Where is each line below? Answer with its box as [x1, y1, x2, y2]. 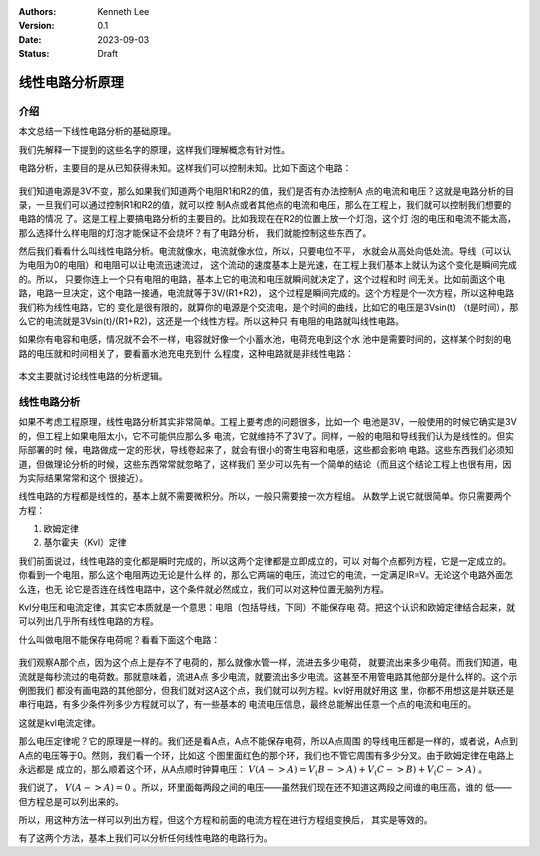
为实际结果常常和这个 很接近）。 [18, 471, 149, 484]
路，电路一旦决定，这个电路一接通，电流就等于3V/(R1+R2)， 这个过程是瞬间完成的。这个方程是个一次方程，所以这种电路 [18, 287, 515, 299]
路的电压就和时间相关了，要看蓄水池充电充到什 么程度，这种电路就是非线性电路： [18, 347, 354, 359]
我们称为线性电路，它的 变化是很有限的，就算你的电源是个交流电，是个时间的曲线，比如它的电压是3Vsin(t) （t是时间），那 [18, 301, 519, 313]
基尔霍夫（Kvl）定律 [43, 536, 127, 549]
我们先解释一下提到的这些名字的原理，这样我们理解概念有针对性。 [18, 143, 290, 155]
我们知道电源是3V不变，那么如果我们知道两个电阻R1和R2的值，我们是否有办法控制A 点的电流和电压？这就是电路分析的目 [18, 185, 515, 197]
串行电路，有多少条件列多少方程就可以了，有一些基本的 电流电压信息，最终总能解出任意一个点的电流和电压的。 [18, 698, 477, 710]
